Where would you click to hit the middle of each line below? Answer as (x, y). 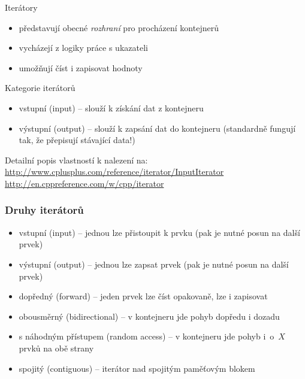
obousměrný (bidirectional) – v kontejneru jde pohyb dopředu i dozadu (149, 316)
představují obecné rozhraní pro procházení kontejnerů (119, 27)
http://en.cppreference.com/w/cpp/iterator (84, 183)
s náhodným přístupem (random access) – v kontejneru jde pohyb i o (147, 336)
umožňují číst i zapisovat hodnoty (81, 67)
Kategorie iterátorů (40, 88)
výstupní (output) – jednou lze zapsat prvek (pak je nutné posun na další (154, 264)
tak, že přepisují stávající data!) (77, 140)
